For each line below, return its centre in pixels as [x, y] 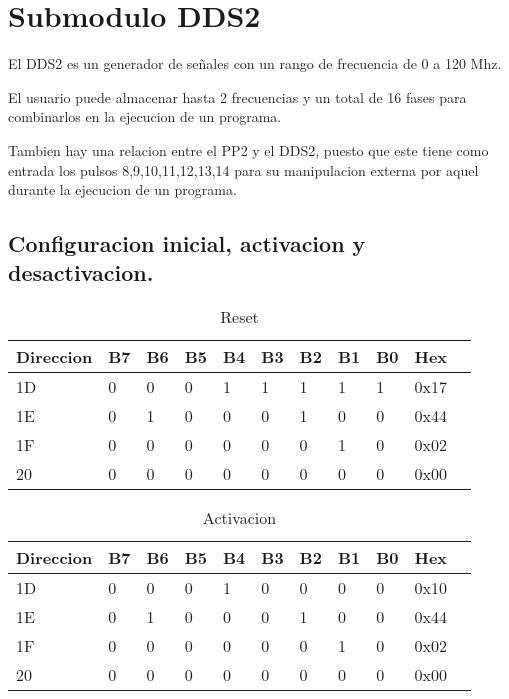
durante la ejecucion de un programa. [122, 189]
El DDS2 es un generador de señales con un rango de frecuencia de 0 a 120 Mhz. [255, 63]
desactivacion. [81, 272]
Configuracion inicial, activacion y [187, 243]
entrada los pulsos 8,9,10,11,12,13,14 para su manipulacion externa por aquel [243, 169]
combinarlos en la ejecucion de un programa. [145, 116]
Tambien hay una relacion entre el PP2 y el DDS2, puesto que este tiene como [248, 149]
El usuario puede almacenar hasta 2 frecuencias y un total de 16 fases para [237, 96]
